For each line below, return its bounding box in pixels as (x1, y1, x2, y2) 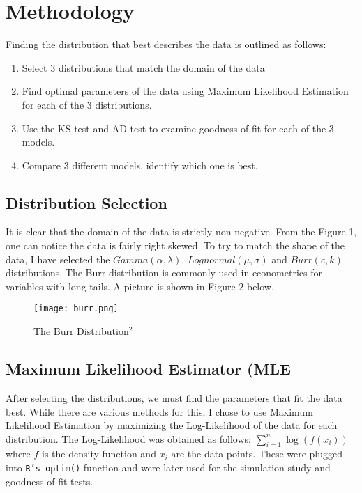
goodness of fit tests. (6, 474, 93, 488)
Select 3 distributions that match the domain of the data (22, 60, 265, 75)
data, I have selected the (6, 251, 110, 266)
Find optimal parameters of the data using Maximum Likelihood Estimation (22, 84, 349, 98)
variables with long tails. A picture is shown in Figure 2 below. (6, 279, 274, 293)
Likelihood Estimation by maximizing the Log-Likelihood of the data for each (6, 418, 338, 432)
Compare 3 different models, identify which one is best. (22, 157, 258, 172)
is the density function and (42, 446, 156, 461)
